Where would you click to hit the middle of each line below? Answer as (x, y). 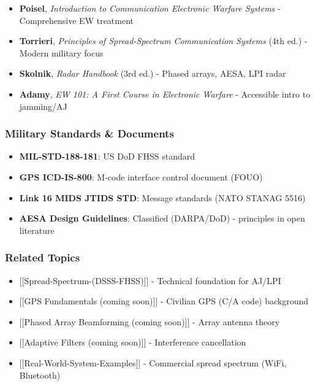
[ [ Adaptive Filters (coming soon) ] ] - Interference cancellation (133, 342)
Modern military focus (61, 52)
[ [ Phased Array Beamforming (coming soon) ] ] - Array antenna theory (150, 321)
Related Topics (43, 257)
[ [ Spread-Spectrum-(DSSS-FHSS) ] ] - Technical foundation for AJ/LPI (150, 280)
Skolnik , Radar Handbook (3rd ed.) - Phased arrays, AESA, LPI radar (153, 73)
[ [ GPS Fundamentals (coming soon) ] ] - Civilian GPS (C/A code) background (164, 301)
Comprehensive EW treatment (77, 20)
